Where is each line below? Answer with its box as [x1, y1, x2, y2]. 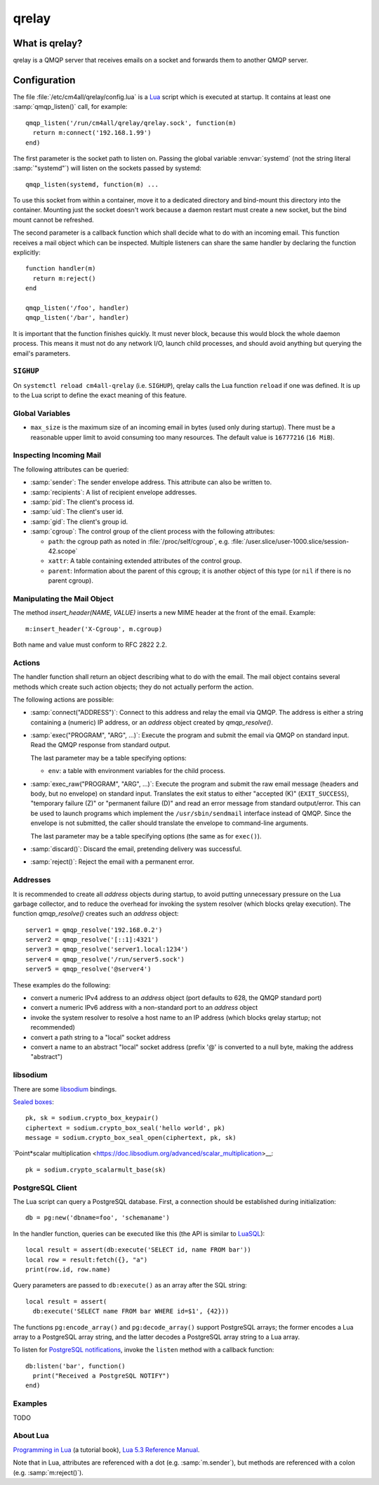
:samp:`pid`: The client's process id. [30, 498, 135, 506]
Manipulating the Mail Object [13, 594, 114, 604]
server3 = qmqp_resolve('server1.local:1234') [25, 945, 189, 954]
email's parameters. [13, 349, 71, 358]
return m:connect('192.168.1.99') [32, 129, 152, 137]
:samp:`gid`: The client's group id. [30, 517, 128, 526]
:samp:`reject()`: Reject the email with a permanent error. [30, 857, 194, 866]
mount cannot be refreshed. [13, 215, 94, 224]
